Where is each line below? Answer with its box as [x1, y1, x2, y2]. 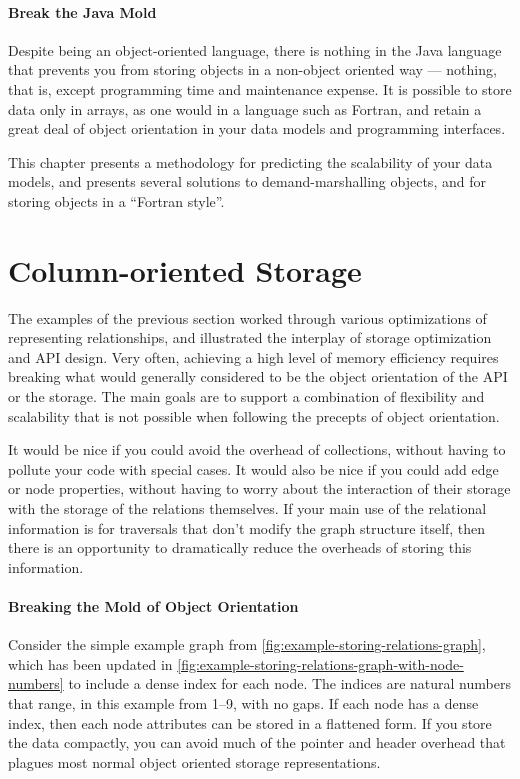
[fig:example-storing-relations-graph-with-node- [177, 653, 464, 674]
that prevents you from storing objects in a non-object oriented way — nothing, [8, 59, 497, 80]
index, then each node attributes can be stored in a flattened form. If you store [8, 712, 492, 733]
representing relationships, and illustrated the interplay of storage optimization [8, 327, 492, 348]
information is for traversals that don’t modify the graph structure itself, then [8, 517, 486, 538]
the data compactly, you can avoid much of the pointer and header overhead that [8, 732, 506, 753]
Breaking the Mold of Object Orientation [8, 595, 299, 616]
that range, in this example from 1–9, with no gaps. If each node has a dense [8, 692, 479, 713]
